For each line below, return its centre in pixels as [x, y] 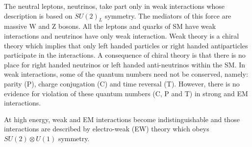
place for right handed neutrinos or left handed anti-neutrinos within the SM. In [125, 64]
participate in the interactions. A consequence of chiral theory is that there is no [125, 55]
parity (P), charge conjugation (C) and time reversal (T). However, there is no [122, 83]
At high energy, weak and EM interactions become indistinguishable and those [122, 119]
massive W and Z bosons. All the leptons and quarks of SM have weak [110, 26]
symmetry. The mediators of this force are [168, 15]
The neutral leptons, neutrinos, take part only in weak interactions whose [114, 6]
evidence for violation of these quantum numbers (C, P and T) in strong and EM [126, 93]
